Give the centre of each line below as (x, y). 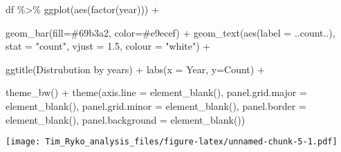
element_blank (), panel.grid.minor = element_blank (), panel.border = (156, 105)
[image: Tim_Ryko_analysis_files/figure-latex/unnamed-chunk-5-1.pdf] (172, 142)
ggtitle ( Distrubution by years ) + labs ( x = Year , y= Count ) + (135, 69)
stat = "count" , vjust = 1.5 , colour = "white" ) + (108, 46)
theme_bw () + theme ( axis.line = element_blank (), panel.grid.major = (156, 92)
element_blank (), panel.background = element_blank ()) (126, 119)
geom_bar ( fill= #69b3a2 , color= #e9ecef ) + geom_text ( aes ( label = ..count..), (170, 32)
